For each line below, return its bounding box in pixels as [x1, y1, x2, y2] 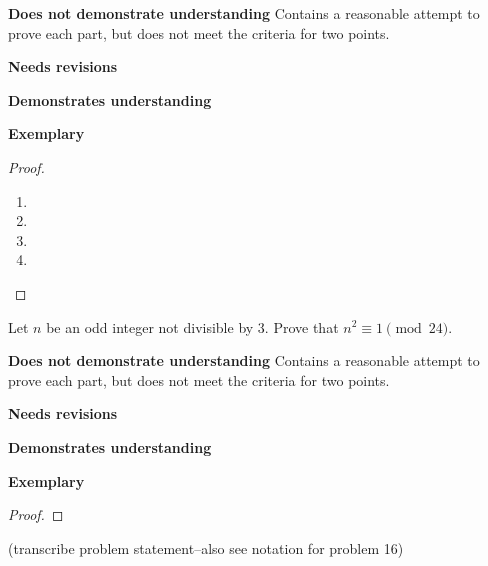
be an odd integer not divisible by [46, 316, 254, 337]
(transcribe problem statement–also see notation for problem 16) [8, 537, 404, 558]
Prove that [273, 316, 339, 337]
